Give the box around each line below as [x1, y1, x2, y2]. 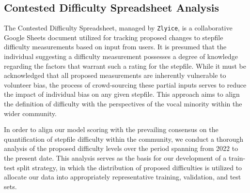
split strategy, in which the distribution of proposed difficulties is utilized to [17, 162, 242, 172]
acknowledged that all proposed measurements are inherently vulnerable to [4, 70, 226, 80]
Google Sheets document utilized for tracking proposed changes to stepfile [4, 32, 223, 42]
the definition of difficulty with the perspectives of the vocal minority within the [4, 99, 242, 109]
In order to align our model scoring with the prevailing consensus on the [4, 124, 219, 134]
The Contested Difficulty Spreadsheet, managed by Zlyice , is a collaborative [4, 23, 233, 33]
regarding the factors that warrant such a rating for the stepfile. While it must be [4, 60, 246, 71]
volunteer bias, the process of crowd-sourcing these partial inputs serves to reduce [4, 79, 247, 89]
